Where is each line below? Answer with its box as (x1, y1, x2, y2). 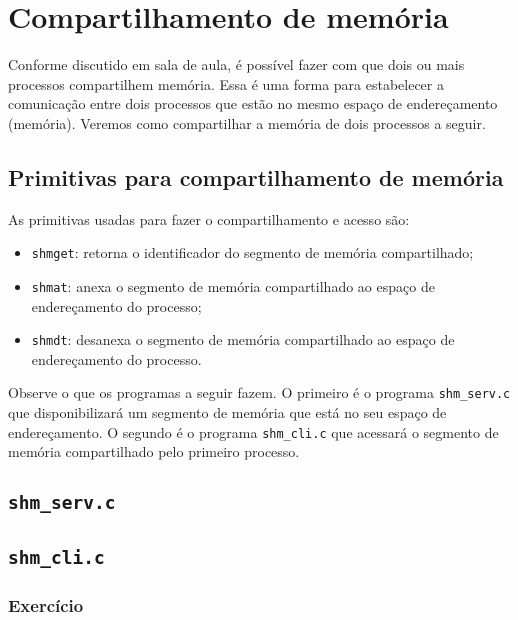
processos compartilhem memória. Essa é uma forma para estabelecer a (8, 73, 444, 94)
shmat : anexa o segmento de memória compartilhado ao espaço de (31, 275, 435, 296)
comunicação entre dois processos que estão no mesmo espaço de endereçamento (8, 93, 498, 114)
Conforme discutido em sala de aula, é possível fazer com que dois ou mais (8, 54, 465, 75)
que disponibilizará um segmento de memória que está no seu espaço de (8, 402, 447, 423)
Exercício (8, 592, 84, 617)
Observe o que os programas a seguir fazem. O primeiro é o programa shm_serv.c (8, 382, 511, 403)
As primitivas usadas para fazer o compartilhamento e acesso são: (8, 208, 410, 229)
